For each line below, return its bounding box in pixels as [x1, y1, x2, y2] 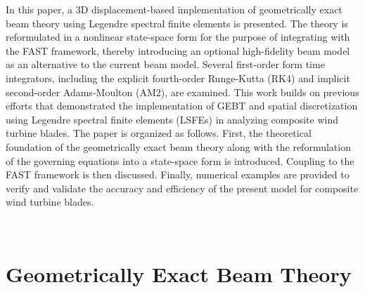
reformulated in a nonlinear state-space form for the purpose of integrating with [6, 29, 350, 44]
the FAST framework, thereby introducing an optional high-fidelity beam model [6, 43, 350, 58]
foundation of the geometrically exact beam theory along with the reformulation [6, 139, 351, 154]
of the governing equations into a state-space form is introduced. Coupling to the [6, 153, 354, 168]
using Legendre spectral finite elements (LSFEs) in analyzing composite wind [6, 112, 338, 126]
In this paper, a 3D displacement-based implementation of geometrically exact [6, 2, 342, 16]
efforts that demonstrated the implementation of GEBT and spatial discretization [6, 98, 358, 113]
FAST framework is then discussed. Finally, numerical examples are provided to [6, 167, 350, 182]
